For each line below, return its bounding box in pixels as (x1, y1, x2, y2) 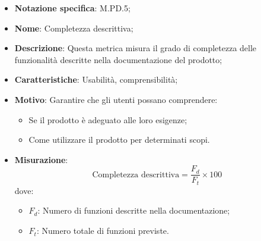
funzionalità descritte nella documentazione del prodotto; (14, 53, 222, 65)
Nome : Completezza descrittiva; (14, 21, 133, 34)
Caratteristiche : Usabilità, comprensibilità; (14, 73, 178, 86)
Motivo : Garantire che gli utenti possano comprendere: (14, 93, 218, 105)
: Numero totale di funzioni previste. (36, 224, 169, 237)
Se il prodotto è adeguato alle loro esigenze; (28, 113, 187, 126)
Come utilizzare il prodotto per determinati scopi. (28, 133, 210, 146)
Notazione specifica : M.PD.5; (14, 2, 130, 14)
